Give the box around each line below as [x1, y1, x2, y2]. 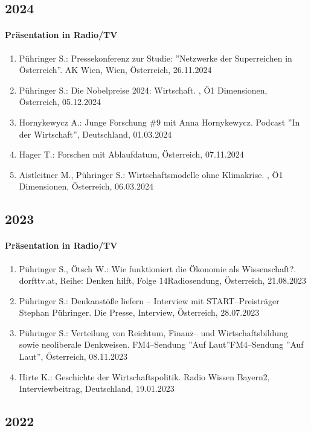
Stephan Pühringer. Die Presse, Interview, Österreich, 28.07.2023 [19, 306, 260, 319]
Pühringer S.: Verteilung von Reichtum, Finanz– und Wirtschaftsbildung [19, 326, 288, 339]
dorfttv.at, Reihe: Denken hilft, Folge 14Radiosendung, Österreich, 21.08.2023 [19, 274, 306, 287]
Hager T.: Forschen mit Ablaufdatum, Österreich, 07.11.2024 [19, 148, 244, 161]
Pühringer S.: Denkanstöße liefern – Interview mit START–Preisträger [19, 294, 280, 307]
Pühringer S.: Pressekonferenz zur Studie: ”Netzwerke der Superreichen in [19, 51, 292, 64]
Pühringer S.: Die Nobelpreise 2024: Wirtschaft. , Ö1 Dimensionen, [19, 83, 268, 96]
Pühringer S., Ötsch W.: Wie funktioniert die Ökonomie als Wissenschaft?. [19, 262, 297, 275]
